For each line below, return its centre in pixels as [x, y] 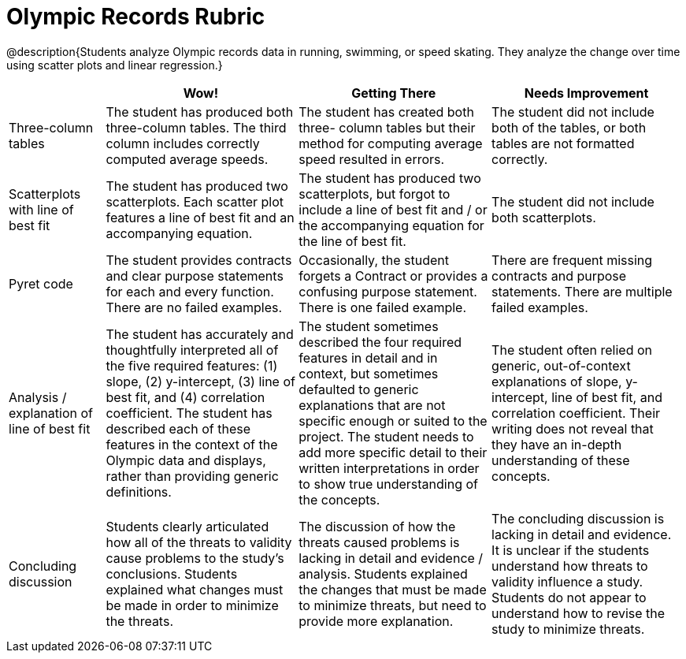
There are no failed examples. [194, 307]
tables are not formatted [563, 143]
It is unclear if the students [571, 550]
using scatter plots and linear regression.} [115, 65]
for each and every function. [190, 291]
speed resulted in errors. [372, 159]
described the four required [380, 342]
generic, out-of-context [561, 365]
